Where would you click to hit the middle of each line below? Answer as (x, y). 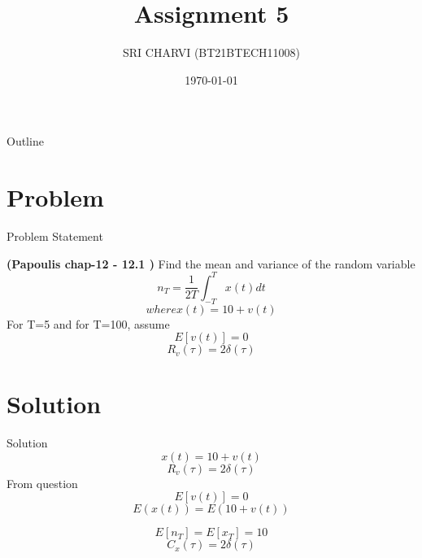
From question (42, 483)
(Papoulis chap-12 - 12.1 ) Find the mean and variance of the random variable (211, 263)
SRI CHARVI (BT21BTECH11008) (211, 52)
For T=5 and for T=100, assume (88, 323)
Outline (25, 141)
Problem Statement (55, 236)
